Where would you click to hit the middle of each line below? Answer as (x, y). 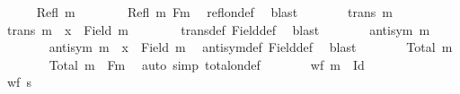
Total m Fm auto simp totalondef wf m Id (207, 64)
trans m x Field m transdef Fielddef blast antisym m (218, 29)
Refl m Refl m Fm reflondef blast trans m (214, 12)
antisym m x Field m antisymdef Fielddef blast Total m (251, 47)
